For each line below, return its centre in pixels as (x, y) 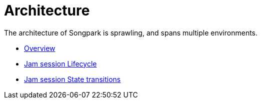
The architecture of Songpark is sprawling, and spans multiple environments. (131, 32)
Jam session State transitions (72, 79)
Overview (40, 48)
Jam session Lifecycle (60, 63)
